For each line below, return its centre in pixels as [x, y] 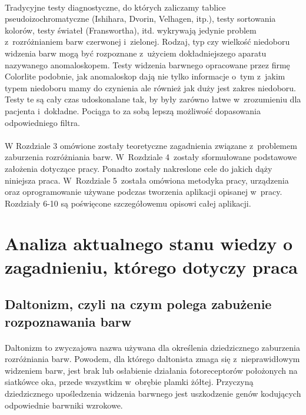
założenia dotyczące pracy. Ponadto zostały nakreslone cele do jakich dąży [139, 168]
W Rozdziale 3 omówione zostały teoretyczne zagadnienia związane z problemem [151, 145]
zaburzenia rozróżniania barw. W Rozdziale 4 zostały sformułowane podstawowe [151, 157]
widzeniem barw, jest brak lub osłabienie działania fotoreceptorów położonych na [151, 370]
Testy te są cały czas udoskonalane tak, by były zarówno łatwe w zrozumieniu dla [153, 99]
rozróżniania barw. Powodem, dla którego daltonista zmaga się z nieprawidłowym [152, 359]
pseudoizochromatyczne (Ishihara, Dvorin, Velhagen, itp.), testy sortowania [140, 19]
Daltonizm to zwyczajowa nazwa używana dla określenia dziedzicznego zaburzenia [152, 347]
